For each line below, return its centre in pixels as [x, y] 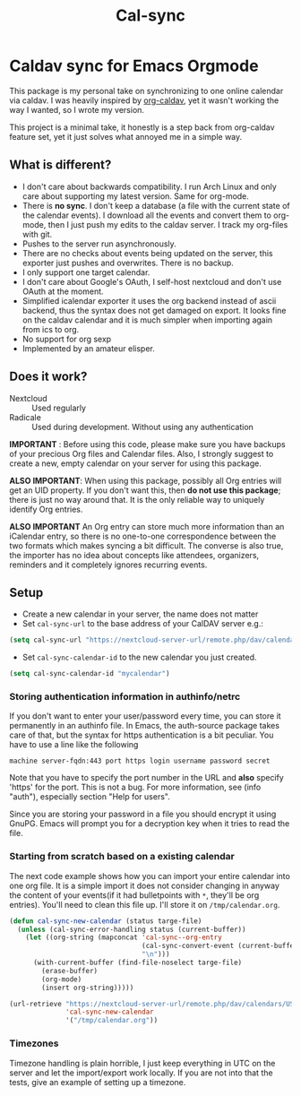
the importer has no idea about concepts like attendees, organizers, [134, 555]
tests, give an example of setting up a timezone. [98, 1082]
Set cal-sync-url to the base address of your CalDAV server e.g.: [143, 624]
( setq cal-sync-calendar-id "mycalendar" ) [90, 674]
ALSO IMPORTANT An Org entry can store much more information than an [147, 526]
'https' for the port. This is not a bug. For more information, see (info [135, 787]
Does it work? [48, 377]
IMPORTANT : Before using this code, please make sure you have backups [148, 444]
